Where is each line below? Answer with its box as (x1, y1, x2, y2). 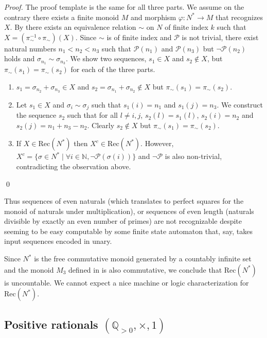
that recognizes (216, 11, 263, 22)
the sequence (16, 110, 57, 120)
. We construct (217, 99, 263, 110)
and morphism (131, 11, 176, 22)
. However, (140, 138, 174, 149)
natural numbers (4, 43, 56, 54)
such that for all (67, 110, 118, 120)
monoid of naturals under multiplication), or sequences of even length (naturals (4, 205, 254, 216)
